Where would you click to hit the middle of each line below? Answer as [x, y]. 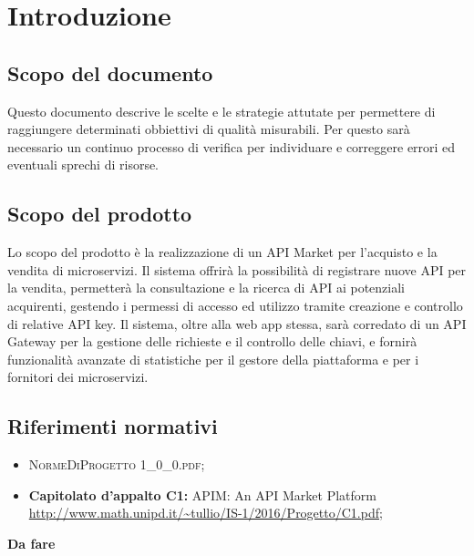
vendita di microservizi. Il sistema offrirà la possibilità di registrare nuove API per [237, 269]
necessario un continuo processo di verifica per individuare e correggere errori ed [232, 146]
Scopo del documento [110, 72]
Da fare [31, 543]
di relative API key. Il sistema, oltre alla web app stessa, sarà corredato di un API [237, 323]
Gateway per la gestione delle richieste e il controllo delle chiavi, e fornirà [212, 341]
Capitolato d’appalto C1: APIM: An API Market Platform [202, 494]
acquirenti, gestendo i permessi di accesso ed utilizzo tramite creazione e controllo [235, 305]
